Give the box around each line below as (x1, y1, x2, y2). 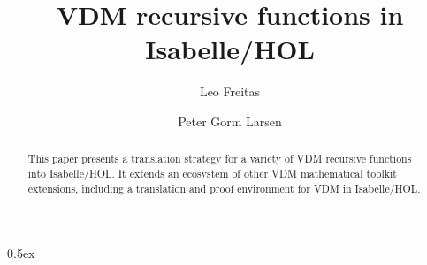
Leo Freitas (199, 82, 261, 101)
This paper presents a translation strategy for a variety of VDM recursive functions (27, 151, 412, 166)
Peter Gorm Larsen (178, 111, 282, 130)
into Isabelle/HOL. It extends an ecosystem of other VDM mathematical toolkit (27, 165, 397, 180)
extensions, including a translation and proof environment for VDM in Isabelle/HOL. (27, 180, 421, 195)
